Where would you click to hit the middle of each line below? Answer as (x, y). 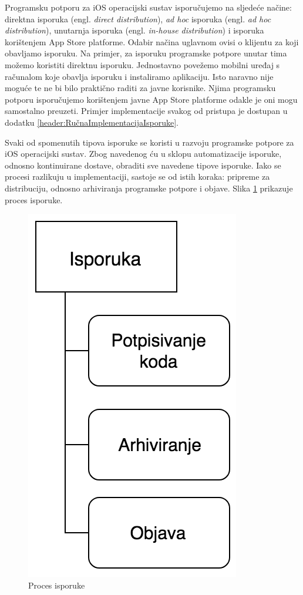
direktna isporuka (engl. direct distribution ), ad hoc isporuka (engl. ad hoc (138, 19)
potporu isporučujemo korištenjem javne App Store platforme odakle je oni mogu (151, 99)
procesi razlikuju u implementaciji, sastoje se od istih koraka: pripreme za (137, 177)
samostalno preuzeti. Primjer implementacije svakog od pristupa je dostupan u (146, 111)
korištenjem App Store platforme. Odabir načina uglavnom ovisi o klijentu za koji (152, 41)
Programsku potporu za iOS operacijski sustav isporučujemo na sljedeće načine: (148, 7)
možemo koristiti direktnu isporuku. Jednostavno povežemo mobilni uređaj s (142, 64)
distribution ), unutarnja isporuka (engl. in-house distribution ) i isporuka (134, 30)
